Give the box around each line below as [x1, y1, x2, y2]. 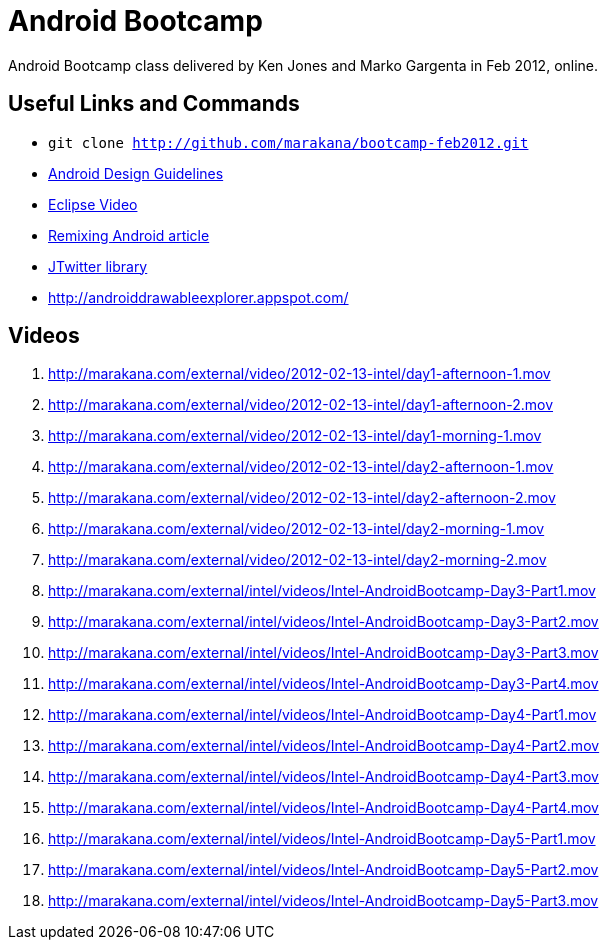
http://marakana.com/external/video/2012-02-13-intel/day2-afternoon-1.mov [48, 458, 554, 476]
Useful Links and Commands [8, 91, 300, 117]
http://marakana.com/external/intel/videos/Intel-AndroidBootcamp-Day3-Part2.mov [48, 613, 599, 631]
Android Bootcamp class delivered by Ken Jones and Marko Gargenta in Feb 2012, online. [8, 56, 599, 74]
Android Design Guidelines [48, 164, 224, 182]
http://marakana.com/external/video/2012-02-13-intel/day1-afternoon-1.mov [48, 365, 551, 383]
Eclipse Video [48, 195, 138, 213]
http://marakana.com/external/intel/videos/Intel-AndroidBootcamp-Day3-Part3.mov [48, 644, 599, 662]
